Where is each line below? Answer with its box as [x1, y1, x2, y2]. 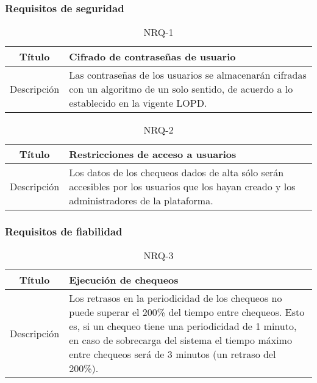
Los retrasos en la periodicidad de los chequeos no [69, 291, 282, 306]
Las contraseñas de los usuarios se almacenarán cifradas [69, 68, 307, 82]
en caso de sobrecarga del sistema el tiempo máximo [69, 333, 292, 348]
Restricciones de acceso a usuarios [69, 147, 237, 162]
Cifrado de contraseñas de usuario [69, 49, 236, 64]
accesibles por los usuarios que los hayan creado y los [69, 179, 296, 194]
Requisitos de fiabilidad [5, 224, 123, 239]
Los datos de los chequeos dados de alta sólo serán [69, 165, 284, 180]
